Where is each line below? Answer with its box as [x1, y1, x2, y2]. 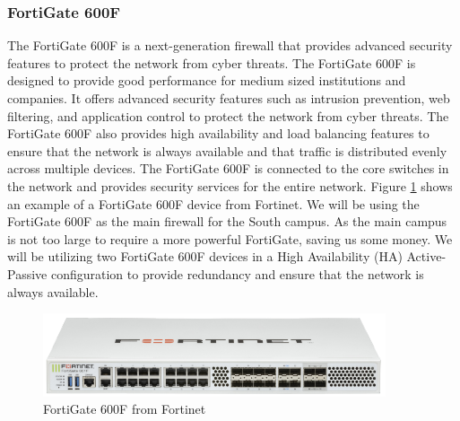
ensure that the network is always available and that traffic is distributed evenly [7, 141, 447, 160]
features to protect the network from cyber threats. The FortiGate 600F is [7, 53, 416, 72]
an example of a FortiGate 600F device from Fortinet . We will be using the [7, 194, 420, 213]
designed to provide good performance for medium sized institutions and [7, 71, 406, 90]
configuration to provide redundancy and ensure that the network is [50, 264, 424, 283]
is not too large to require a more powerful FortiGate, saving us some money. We [7, 229, 453, 248]
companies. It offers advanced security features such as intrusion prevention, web [7, 89, 450, 107]
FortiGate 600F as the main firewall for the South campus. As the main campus [7, 212, 447, 231]
